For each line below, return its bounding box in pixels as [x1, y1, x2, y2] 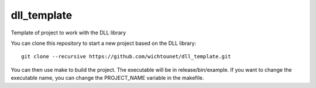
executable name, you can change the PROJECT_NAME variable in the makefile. [11, 75, 204, 82]
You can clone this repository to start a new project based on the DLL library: [11, 40, 197, 47]
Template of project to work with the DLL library [11, 29, 126, 36]
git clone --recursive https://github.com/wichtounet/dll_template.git [21, 53, 231, 60]
